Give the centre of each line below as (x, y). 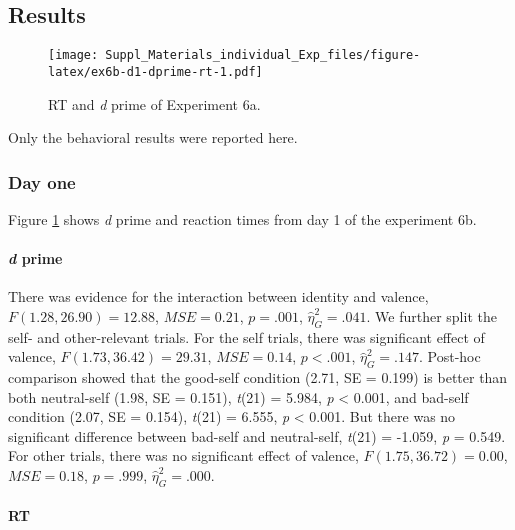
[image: (73, 55)
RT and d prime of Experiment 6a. (154, 103)
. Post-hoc (450, 356)
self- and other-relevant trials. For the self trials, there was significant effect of (246, 336)
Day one (42, 181)
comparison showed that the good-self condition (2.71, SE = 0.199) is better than (258, 377)
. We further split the (431, 315)
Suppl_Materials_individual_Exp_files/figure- (263, 55)
